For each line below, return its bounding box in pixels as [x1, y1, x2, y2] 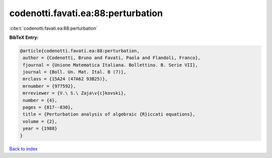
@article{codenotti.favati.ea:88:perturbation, [20, 48, 140, 54]
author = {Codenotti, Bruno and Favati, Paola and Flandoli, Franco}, [23, 55, 201, 61]
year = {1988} [23, 126, 57, 131]
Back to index [9, 145, 38, 151]
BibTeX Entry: [9, 34, 39, 40]
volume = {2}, [23, 119, 57, 124]
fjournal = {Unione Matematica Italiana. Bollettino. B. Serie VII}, [23, 62, 198, 68]
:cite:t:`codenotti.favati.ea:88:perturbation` [9, 25, 98, 31]
